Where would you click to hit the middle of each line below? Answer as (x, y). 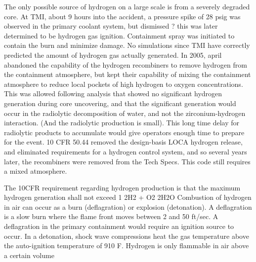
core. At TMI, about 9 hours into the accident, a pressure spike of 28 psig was (122, 16)
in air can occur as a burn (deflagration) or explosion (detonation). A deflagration (128, 206)
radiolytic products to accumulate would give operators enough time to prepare (124, 132)
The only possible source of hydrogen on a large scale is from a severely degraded (127, 6)
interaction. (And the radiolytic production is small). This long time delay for (122, 123)
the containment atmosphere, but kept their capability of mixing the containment (128, 74)
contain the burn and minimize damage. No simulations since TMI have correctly (127, 45)
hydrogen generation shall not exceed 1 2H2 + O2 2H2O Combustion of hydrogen (128, 197)
